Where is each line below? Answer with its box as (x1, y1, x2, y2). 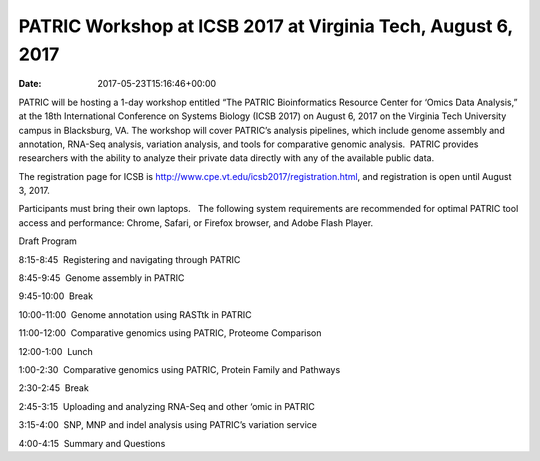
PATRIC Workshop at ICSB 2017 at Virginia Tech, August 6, (18, 15, 514, 37)
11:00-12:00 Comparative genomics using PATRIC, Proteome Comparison (18, 327, 322, 339)
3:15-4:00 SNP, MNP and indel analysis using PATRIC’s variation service (18, 419, 318, 431)
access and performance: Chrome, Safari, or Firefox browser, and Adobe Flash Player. (18, 216, 374, 229)
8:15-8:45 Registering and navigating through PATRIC (18, 253, 241, 265)
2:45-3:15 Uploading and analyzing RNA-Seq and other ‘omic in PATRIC (18, 400, 315, 412)
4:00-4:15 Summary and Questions (18, 437, 166, 449)
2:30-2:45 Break (18, 382, 89, 394)
